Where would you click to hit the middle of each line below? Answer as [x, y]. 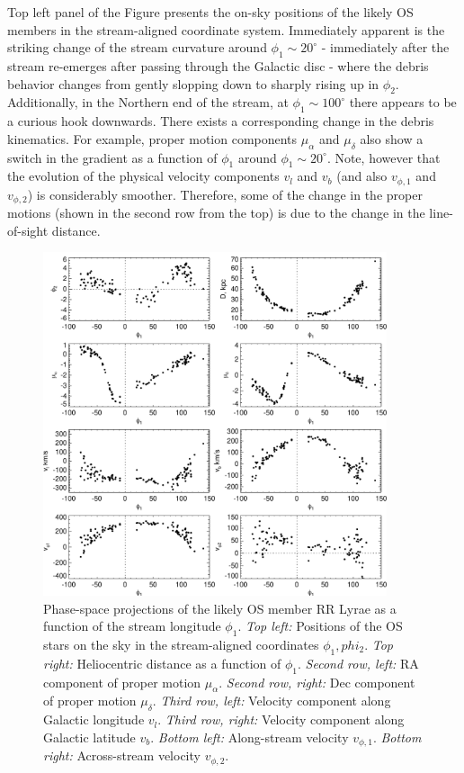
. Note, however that [384, 157]
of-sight [28, 230]
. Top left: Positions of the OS [320, 626]
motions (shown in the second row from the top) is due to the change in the [216, 213]
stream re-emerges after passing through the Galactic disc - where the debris [218, 65]
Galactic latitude [89, 737]
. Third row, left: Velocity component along [272, 701]
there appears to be [403, 102]
